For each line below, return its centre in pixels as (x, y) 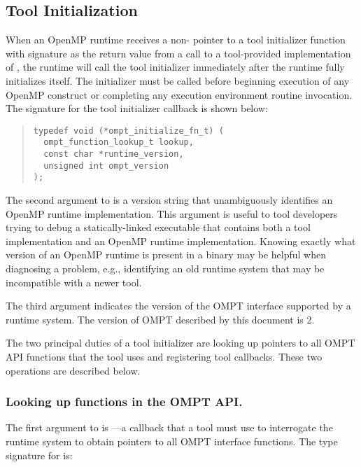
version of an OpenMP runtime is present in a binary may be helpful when (166, 255)
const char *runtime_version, (114, 154)
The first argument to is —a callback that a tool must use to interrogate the (169, 427)
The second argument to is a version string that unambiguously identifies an (169, 200)
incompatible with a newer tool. (74, 282)
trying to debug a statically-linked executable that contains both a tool (158, 227)
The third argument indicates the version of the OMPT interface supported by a (178, 306)
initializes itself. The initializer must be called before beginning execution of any (178, 80)
